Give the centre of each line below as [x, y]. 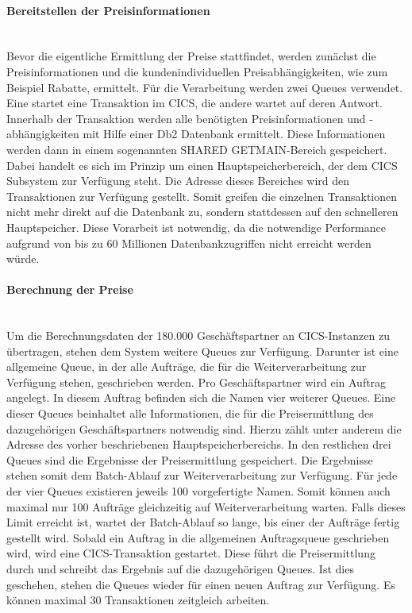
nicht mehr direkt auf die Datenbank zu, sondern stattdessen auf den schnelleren [202, 212]
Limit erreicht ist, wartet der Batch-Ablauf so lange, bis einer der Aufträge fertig [203, 522]
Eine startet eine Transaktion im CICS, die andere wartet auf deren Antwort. [194, 103]
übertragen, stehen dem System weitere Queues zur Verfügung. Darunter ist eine [202, 351]
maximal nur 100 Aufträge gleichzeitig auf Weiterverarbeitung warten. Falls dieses [206, 506]
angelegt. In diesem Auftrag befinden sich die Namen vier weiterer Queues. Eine [201, 397]
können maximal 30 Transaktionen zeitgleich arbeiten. [138, 600]
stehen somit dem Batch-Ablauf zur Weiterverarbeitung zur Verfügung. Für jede [202, 475]
